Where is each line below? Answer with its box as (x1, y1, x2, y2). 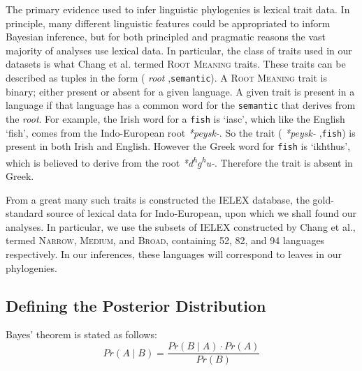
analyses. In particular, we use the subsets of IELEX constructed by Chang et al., (6, 219, 356, 234)
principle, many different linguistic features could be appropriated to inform (6, 15, 331, 30)
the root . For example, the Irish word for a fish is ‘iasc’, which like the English (6, 111, 345, 126)
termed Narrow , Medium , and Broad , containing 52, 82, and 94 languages (6, 233, 325, 248)
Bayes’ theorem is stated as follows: (6, 327, 157, 342)
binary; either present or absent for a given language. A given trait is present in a (6, 84, 355, 98)
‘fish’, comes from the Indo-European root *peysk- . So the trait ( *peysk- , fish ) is (6, 125, 356, 139)
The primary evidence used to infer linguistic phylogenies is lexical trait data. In (6, 2, 350, 16)
